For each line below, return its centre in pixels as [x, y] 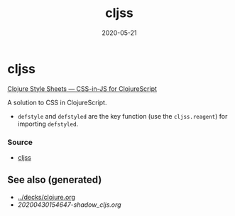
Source [20, 142]
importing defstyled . [48, 124]
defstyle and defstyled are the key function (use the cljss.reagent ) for [122, 116]
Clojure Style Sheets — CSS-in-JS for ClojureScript [82, 88]
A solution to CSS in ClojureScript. [57, 102]
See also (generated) [55, 180]
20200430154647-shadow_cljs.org [70, 205]
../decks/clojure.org [47, 197]
